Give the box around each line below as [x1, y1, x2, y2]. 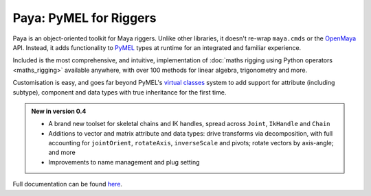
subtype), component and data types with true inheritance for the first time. [12, 88, 227, 96]
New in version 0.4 [31, 107, 87, 115]
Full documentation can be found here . [12, 180, 123, 188]
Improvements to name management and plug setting [48, 158, 200, 166]
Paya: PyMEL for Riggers [12, 10, 157, 25]
